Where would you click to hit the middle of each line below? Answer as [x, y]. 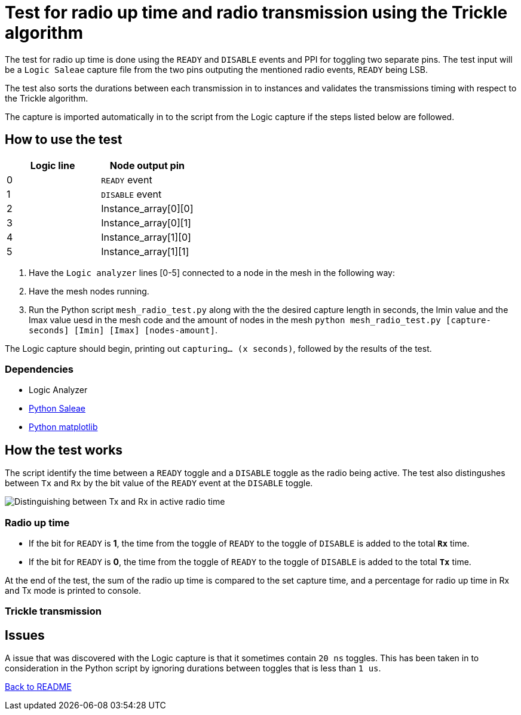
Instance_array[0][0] [147, 208]
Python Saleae [57, 409]
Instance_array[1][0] [146, 237]
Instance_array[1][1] [145, 251]
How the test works [64, 450]
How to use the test [64, 140]
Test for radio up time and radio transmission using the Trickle [256, 13]
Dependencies [39, 369]
